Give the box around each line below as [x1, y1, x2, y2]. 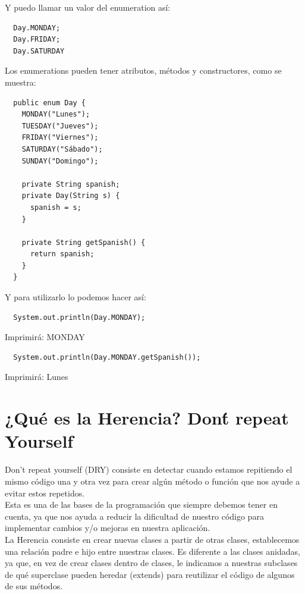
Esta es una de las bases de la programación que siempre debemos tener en [5, 498, 278, 511]
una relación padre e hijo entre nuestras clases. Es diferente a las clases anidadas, [5, 545, 300, 557]
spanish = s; [30, 203, 81, 212]
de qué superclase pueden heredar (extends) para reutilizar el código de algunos [5, 568, 295, 580]
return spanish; [30, 250, 95, 259]
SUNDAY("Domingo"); [21, 156, 99, 165]
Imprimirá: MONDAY [5, 331, 85, 343]
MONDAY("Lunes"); [21, 110, 90, 119]
